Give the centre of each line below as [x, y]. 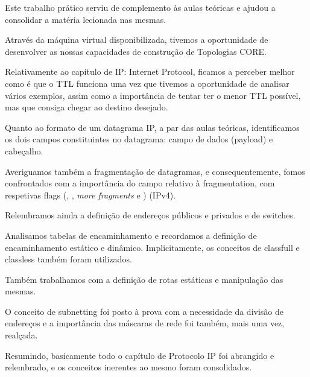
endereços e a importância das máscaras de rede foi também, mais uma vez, [145, 323]
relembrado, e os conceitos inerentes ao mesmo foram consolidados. [128, 367]
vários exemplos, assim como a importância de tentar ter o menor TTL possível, [153, 95]
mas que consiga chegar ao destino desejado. [87, 107]
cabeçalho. [24, 150]
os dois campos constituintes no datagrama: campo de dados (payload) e [139, 139]
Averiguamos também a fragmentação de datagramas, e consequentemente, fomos [155, 171]
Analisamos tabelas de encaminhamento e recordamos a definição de [131, 235]
